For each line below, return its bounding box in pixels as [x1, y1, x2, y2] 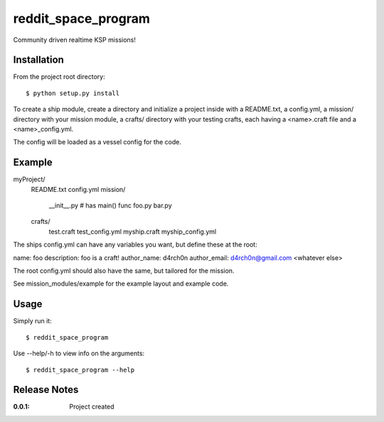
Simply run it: [13, 317, 53, 325]
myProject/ [13, 175, 46, 184]
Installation [13, 54, 64, 66]
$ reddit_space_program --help [26, 366, 135, 374]
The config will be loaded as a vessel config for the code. [13, 138, 181, 146]
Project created [69, 402, 114, 411]
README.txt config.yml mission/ [31, 185, 126, 193]
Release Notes [13, 384, 79, 396]
